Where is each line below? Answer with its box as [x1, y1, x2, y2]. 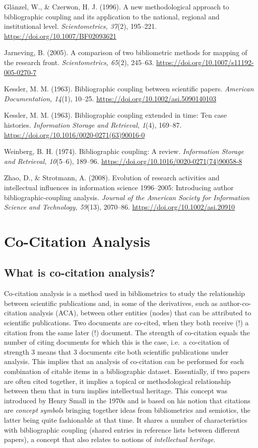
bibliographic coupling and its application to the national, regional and [4, 11, 220, 21]
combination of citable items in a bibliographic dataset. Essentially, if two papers [4, 366, 250, 376]
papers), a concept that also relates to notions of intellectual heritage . [4, 434, 216, 445]
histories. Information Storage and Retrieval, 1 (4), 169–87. [4, 119, 182, 130]
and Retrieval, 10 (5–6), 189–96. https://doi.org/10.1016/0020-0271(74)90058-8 [4, 155, 242, 166]
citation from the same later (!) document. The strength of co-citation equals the [4, 327, 250, 337]
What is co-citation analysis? [4, 265, 155, 280]
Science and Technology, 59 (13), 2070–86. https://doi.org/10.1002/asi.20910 [4, 202, 235, 212]
